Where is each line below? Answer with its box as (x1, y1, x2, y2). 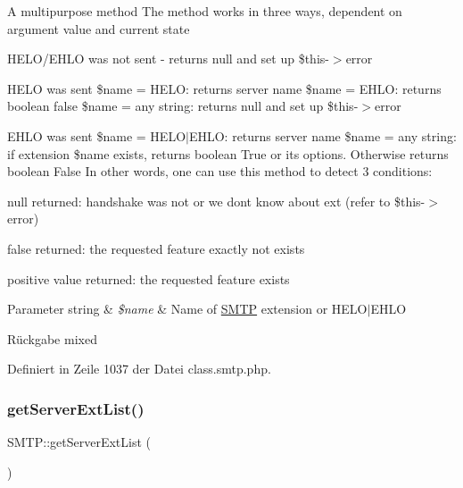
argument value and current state (7, 19, 190, 38)
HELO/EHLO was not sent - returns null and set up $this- (7, 49, 329, 68)
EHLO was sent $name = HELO (7, 126, 186, 145)
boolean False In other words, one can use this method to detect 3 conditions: (7, 162, 433, 181)
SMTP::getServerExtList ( (7, 433, 151, 451)
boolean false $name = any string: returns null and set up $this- (7, 97, 359, 115)
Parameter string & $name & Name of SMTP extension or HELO (7, 299, 368, 318)
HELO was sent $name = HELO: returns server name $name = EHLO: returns (7, 79, 442, 97)
